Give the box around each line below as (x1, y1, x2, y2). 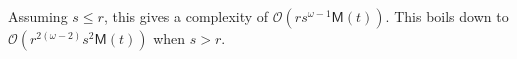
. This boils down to (385, 6, 509, 26)
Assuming (8, 6, 68, 26)
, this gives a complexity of (103, 6, 269, 26)
